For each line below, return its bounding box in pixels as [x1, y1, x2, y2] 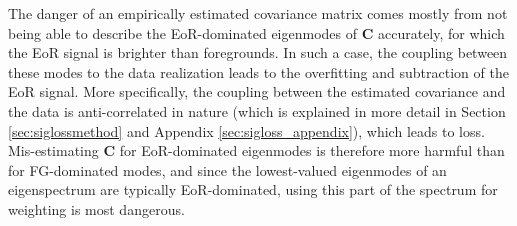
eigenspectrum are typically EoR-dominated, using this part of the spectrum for [8, 179, 498, 200]
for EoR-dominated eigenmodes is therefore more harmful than [119, 140, 505, 161]
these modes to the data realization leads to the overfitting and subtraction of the [8, 61, 509, 82]
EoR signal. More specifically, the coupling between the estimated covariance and [8, 81, 506, 102]
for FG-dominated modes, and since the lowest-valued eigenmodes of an [8, 159, 447, 180]
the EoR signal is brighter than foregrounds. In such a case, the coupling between [8, 42, 508, 63]
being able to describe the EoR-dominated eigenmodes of [8, 22, 358, 43]
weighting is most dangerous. [8, 198, 185, 219]
